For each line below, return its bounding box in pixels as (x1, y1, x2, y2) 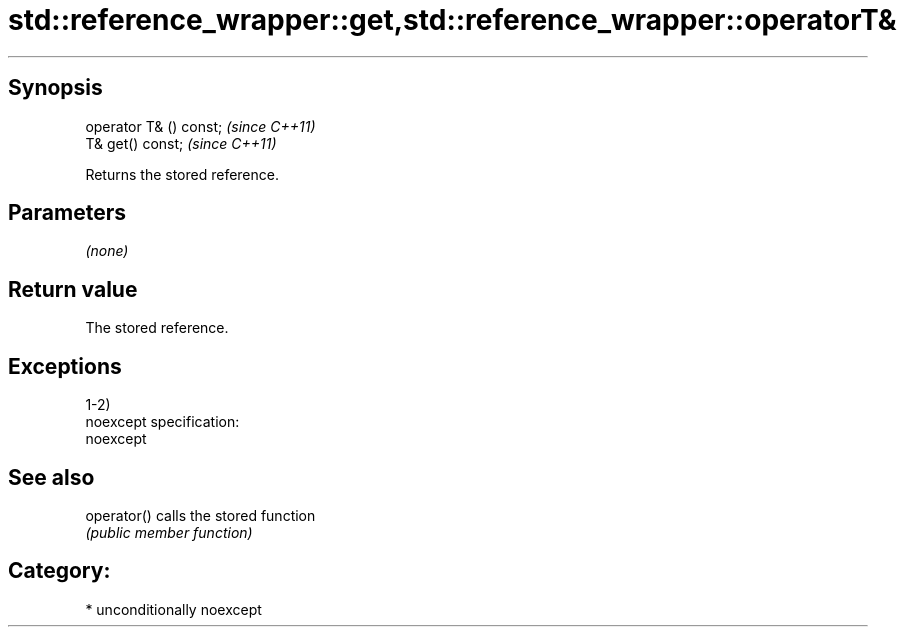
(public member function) (85, 523, 253, 541)
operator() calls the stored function (85, 506, 316, 524)
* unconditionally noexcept (85, 600, 262, 618)
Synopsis (8, 75, 103, 101)
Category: (8, 558, 111, 584)
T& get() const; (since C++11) (85, 134, 277, 152)
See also (8, 464, 95, 490)
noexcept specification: (85, 413, 240, 431)
